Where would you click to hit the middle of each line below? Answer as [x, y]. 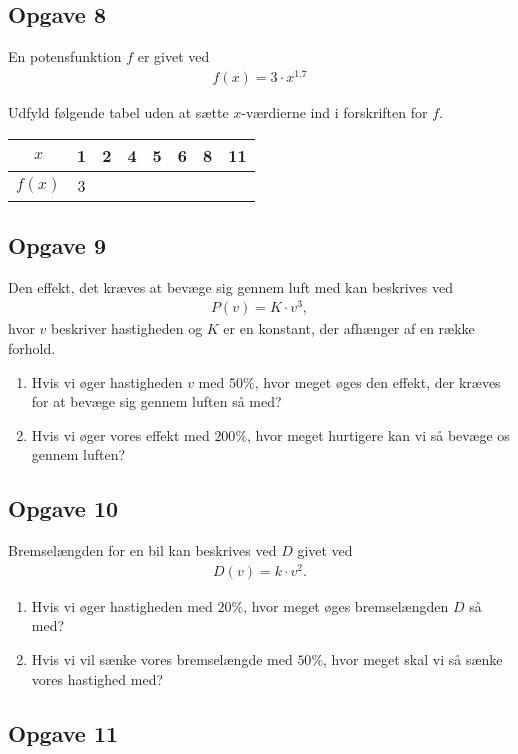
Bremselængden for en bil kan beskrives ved [142, 550]
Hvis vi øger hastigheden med [122, 605]
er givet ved [173, 56]
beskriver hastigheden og [127, 328]
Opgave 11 [63, 732]
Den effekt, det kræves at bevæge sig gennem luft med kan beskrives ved [231, 286]
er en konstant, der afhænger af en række [349, 328]
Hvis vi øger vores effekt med [120, 434]
